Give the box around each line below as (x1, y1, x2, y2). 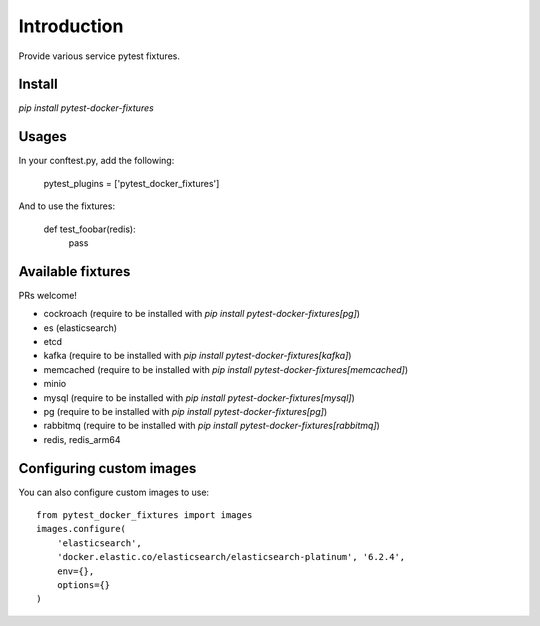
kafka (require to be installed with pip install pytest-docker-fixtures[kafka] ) (43, 350, 352, 362)
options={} (56, 579, 111, 590)
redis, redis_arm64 (43, 433, 121, 445)
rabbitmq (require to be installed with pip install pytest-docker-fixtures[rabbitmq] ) (43, 420, 380, 432)
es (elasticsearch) (43, 321, 118, 334)
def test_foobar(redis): (43, 223, 137, 235)
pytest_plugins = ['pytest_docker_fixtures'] (43, 177, 220, 189)
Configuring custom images (18, 460, 197, 477)
